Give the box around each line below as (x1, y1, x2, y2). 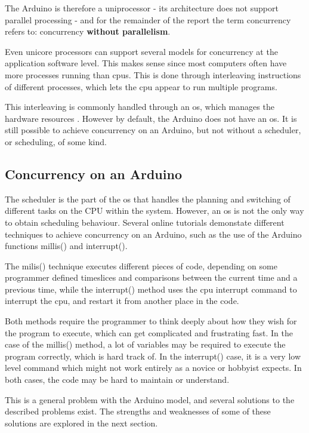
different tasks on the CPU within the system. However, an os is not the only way (5, 204, 304, 217)
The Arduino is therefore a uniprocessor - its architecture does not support (5, 2, 279, 14)
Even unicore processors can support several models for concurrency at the (5, 45, 278, 57)
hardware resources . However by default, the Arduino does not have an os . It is (5, 112, 297, 124)
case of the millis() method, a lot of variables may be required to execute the (5, 338, 286, 351)
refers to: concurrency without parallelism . (5, 25, 171, 38)
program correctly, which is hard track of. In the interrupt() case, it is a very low (5, 349, 301, 362)
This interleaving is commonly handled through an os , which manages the (5, 100, 274, 113)
